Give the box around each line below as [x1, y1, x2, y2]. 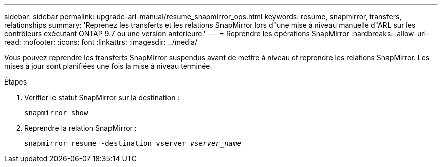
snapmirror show [24, 109, 88, 117]
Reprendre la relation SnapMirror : [24, 124, 137, 132]
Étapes [4, 77, 27, 86]
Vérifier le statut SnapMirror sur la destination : [24, 93, 180, 102]
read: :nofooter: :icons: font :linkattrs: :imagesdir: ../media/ [4, 38, 197, 46]
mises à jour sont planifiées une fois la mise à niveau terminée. [4, 62, 212, 70]
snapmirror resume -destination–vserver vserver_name [24, 139, 241, 147]
